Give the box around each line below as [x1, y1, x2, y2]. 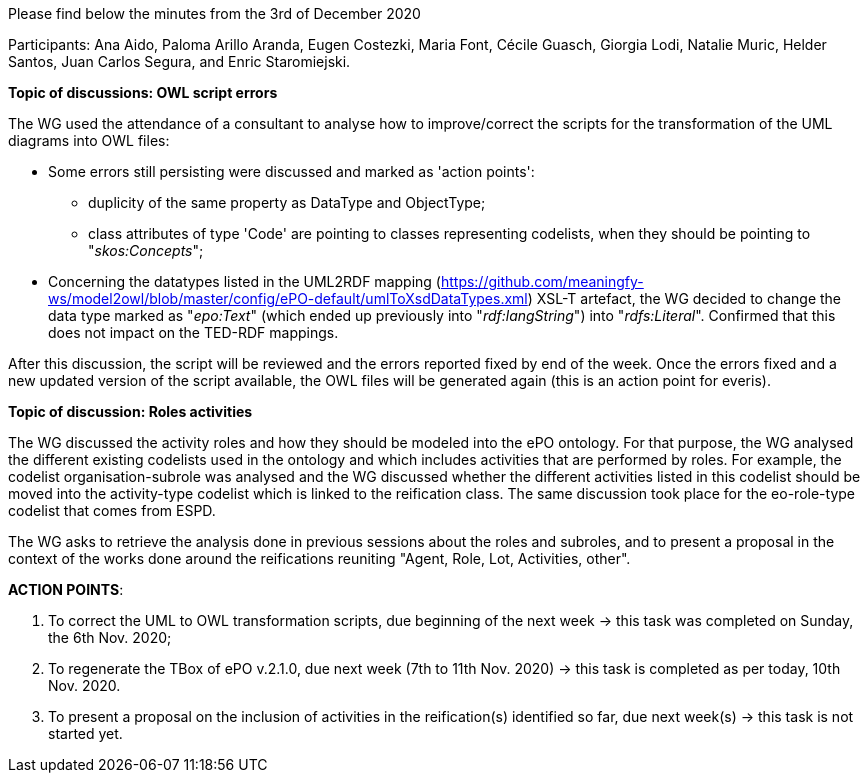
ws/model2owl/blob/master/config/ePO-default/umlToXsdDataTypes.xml [48, 290, 528, 307]
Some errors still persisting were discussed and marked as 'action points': [48, 163, 535, 180]
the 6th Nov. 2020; [48, 629, 172, 646]
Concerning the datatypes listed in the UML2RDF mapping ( [48, 273, 441, 290]
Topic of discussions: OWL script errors [8, 84, 278, 101]
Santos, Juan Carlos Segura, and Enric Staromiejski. [8, 53, 351, 70]
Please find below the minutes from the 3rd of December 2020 [8, 5, 421, 22]
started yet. [48, 725, 123, 742]
